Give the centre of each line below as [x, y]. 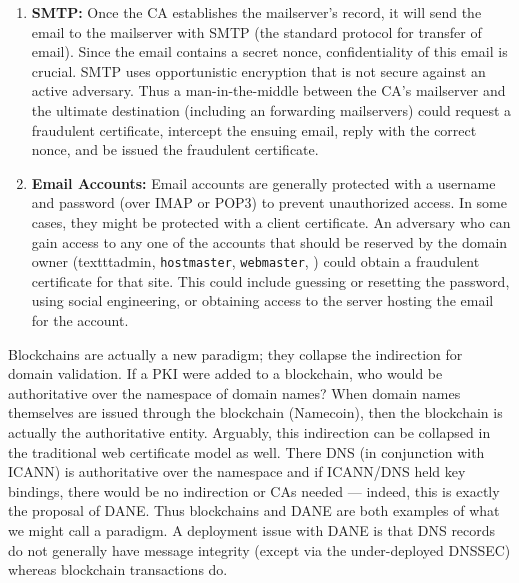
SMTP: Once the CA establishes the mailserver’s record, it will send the [256, 12]
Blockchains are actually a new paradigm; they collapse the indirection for [235, 353]
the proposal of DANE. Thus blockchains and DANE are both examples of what [254, 510]
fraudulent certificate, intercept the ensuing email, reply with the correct [254, 129]
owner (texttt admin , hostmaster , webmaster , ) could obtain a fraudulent [255, 261]
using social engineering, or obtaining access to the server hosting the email [262, 300]
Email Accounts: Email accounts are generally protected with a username [263, 182]
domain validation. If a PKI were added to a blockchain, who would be [225, 373]
